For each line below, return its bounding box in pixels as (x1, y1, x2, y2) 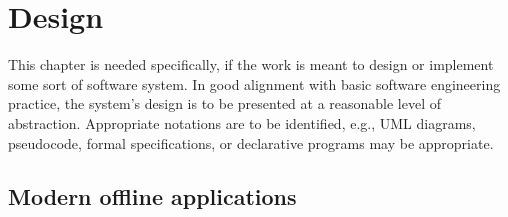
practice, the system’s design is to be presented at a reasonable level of (8, 93, 442, 114)
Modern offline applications (8, 181, 297, 212)
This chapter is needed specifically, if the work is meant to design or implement (8, 54, 494, 75)
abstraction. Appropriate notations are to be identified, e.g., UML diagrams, (8, 112, 476, 133)
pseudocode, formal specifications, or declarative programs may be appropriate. (8, 132, 494, 153)
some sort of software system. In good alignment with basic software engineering (8, 73, 501, 94)
